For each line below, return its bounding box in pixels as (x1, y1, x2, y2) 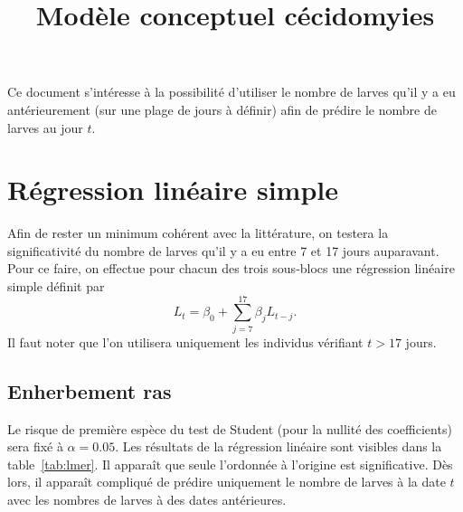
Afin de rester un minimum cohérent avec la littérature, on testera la (7, 223, 389, 242)
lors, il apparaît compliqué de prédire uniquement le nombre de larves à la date (7, 472, 446, 491)
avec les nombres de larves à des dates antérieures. (7, 489, 287, 508)
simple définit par (7, 277, 105, 296)
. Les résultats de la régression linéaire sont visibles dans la (115, 437, 442, 456)
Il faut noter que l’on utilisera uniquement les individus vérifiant (7, 332, 364, 351)
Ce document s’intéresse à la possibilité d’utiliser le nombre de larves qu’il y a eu (7, 82, 456, 101)
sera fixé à (7, 437, 63, 456)
